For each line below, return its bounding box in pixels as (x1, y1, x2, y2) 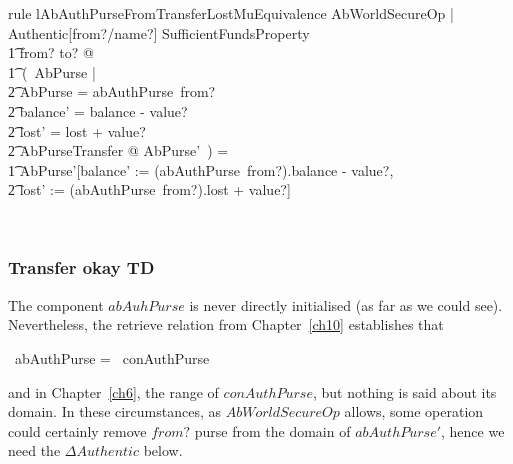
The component (8, 294, 104, 315)
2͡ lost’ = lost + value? (8, 120, 146, 141)
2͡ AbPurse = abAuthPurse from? (8, 81, 216, 102)
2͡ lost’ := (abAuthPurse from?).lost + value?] (8, 179, 291, 200)
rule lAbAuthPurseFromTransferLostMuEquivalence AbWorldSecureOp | (8, 3, 454, 23)
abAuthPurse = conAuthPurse (14, 347, 210, 368)
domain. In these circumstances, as (8, 401, 222, 422)
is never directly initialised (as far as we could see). (189, 294, 503, 315)
